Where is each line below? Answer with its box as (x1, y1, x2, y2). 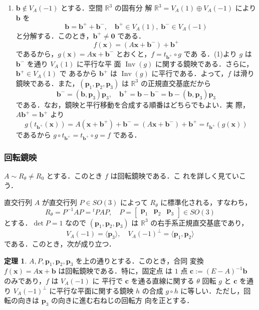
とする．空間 (61, 2, 103, 12)
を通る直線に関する (131, 275, 194, 285)
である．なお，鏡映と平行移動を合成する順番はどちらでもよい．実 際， (16, 99, 249, 109)
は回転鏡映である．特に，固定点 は (58, 265, 173, 276)
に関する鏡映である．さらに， (155, 58, 253, 68)
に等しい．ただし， (180, 285, 244, 295)
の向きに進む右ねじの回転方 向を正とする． (51, 295, 194, 305)
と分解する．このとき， (16, 30, 93, 40)
